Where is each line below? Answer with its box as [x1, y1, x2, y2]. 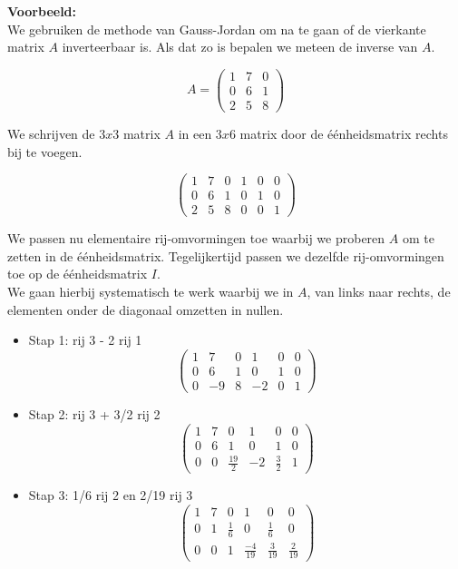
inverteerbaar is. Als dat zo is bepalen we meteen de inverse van [62, 37, 418, 56]
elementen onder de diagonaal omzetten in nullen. [7, 299, 284, 319]
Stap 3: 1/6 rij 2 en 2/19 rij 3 [28, 486, 193, 505]
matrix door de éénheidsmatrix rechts [239, 123, 448, 142]
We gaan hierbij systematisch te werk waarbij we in [7, 282, 294, 301]
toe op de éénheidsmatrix [7, 264, 148, 283]
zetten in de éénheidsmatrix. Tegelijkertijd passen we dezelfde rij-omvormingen [7, 246, 444, 265]
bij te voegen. [7, 142, 83, 161]
